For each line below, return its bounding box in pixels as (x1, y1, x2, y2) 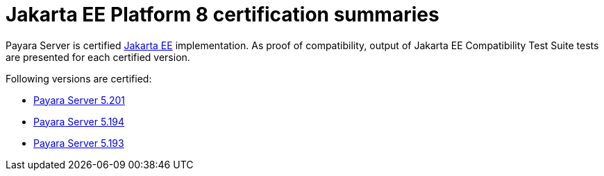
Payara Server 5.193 (33, 137, 124, 149)
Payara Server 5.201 (33, 94, 125, 106)
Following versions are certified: (6, 72, 152, 85)
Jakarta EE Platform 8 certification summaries (6, 3, 439, 26)
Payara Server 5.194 (33, 115, 125, 127)
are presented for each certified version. (6, 51, 190, 63)
